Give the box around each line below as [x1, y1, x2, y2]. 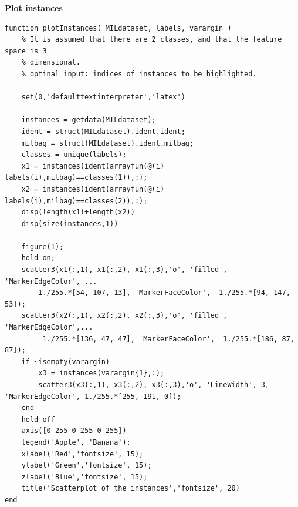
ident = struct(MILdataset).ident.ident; [21, 127, 185, 136]
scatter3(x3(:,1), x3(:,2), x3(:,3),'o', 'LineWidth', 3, [38, 381, 270, 389]
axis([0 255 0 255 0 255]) [21, 427, 127, 435]
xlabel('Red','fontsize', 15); [21, 449, 144, 458]
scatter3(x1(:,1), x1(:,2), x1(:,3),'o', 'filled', [21, 266, 228, 274]
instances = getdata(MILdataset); [21, 116, 156, 125]
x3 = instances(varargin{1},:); [38, 369, 165, 378]
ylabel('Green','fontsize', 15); [21, 461, 152, 470]
